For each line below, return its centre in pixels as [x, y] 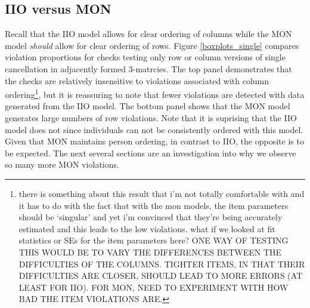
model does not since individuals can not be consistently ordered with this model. [154, 129]
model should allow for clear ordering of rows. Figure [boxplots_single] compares [152, 45]
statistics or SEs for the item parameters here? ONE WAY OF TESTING [154, 240]
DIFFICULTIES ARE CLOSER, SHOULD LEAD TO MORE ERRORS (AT [161, 275]
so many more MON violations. [62, 164]
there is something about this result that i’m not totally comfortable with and [162, 193]
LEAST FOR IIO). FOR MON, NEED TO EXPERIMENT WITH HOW [154, 287]
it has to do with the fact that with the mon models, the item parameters [154, 205]
